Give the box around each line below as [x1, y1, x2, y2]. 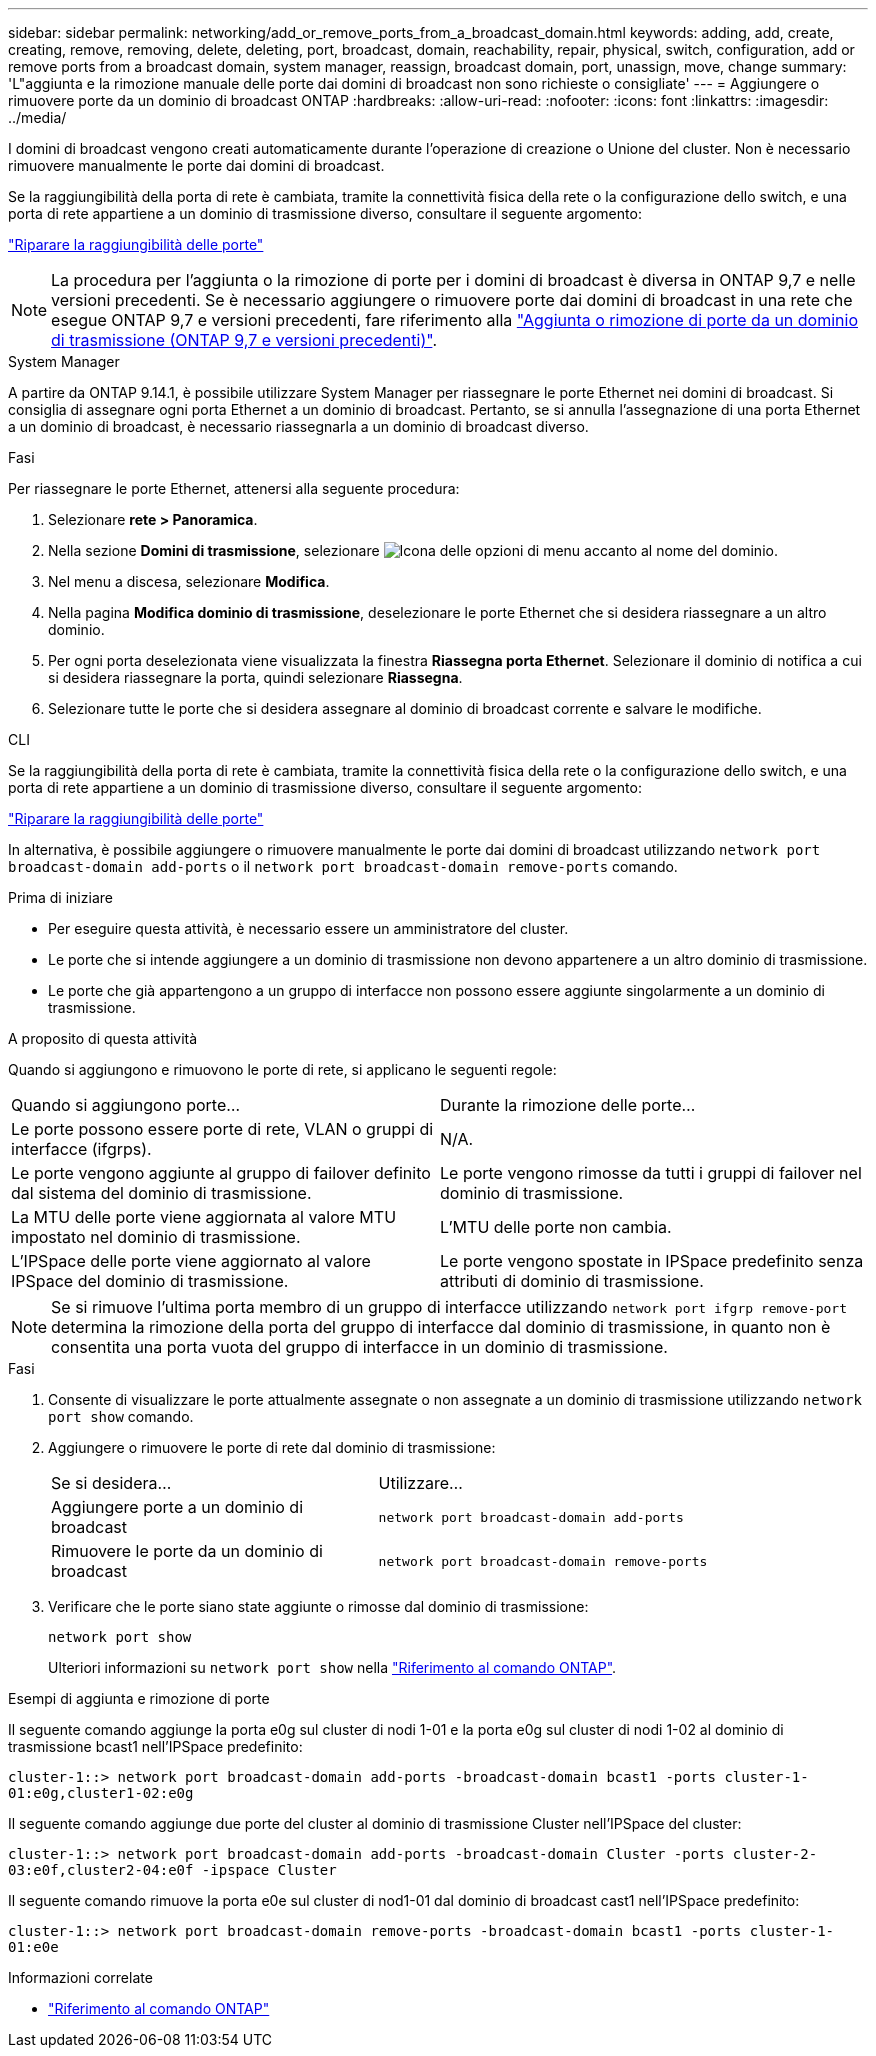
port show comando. [48, 1408, 194, 1425]
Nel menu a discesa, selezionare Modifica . [48, 573, 330, 590]
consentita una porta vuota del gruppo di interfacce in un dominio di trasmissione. [51, 1337, 668, 1357]
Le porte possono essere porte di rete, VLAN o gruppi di [11, 1119, 434, 1139]
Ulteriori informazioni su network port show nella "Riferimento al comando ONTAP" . [48, 1659, 617, 1676]
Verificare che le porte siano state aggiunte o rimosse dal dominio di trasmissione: [48, 1598, 589, 1615]
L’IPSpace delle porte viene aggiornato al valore [11, 1251, 371, 1271]
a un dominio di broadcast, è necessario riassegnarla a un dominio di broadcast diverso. [8, 418, 589, 435]
